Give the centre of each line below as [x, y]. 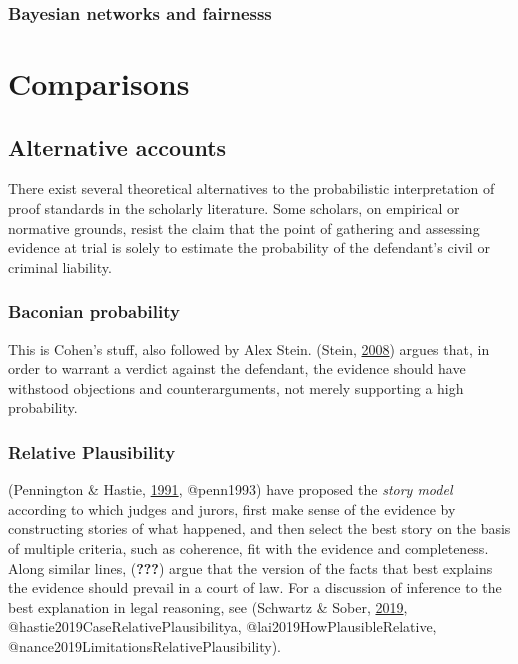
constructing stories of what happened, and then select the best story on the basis [259, 528]
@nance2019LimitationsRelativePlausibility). [144, 645]
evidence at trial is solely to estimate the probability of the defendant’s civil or [249, 247]
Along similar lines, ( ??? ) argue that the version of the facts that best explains [250, 567]
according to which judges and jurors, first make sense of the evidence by [232, 508]
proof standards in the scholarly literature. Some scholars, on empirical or [234, 208]
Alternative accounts [117, 146]
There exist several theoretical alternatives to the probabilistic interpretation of [251, 188]
